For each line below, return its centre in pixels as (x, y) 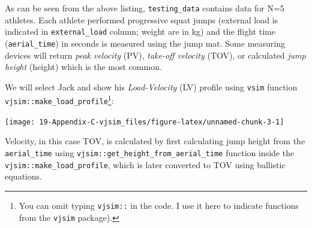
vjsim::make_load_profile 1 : (59, 100)
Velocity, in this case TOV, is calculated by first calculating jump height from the (155, 141)
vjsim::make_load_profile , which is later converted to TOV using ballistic (145, 164)
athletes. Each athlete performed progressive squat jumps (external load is (142, 19)
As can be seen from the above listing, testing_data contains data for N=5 (145, 8)
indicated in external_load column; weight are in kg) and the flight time (140, 31)
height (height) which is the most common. (83, 67)
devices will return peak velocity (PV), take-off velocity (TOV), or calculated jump (155, 55)
